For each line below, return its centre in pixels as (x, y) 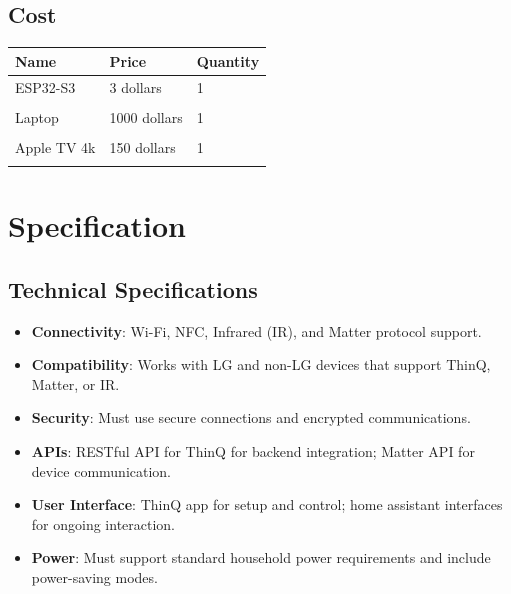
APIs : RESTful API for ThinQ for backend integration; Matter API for (253, 451)
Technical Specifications (133, 288)
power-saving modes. (94, 577)
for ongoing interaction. (103, 523)
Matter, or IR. (75, 383)
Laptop (37, 116)
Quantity (228, 60)
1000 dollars (146, 116)
